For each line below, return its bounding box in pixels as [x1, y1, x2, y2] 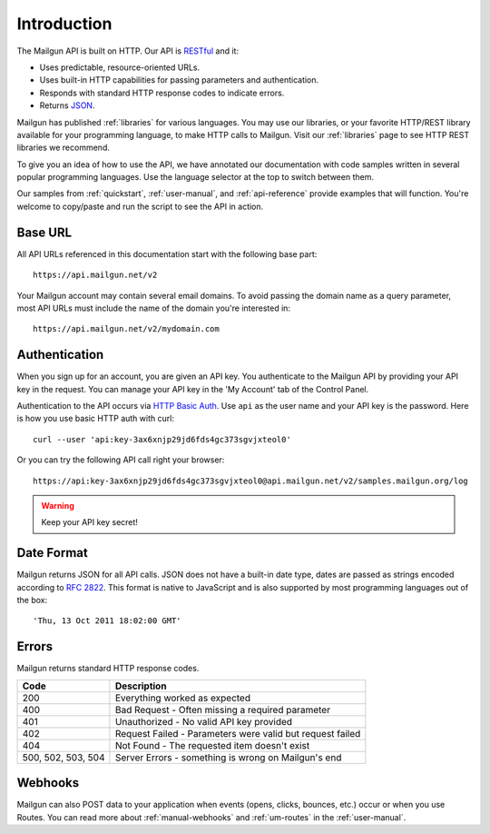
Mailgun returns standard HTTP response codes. [16, 663, 200, 674]
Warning [41, 500, 74, 511]
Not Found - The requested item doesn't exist [114, 739, 310, 751]
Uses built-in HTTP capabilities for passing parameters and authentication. [39, 74, 319, 85]
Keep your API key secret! [41, 517, 138, 528]
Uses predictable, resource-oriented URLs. [39, 62, 201, 73]
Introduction [16, 14, 113, 34]
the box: [16, 595, 48, 606]
